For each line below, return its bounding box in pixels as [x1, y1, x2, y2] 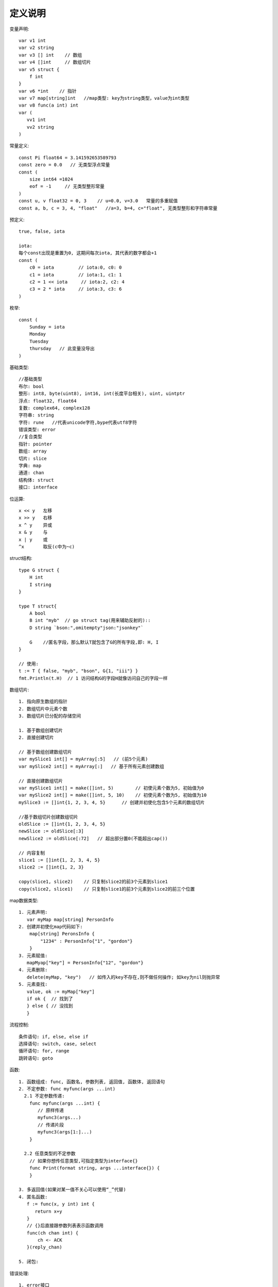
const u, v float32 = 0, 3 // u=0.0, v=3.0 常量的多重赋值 [19, 198, 178, 204]
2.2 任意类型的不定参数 [24, 1151, 76, 1157]
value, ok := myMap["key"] [26, 988, 95, 995]
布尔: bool [19, 384, 44, 389]
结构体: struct [19, 477, 54, 483]
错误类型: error [19, 427, 56, 432]
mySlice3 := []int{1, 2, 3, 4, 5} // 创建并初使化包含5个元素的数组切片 [19, 799, 205, 805]
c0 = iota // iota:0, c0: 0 [29, 265, 122, 270]
